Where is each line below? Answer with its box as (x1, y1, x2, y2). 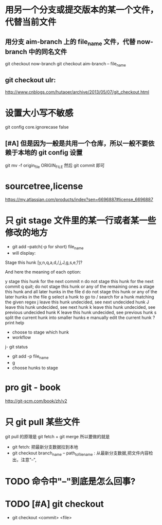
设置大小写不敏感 (5, 108, 74, 118)
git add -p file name (12, 354, 49, 360)
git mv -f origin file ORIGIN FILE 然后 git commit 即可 (5, 162, 105, 169)
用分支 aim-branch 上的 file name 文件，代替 (5, 37, 136, 47)
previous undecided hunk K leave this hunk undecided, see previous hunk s (5, 310, 157, 316)
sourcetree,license (5, 181, 83, 191)
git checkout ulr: (5, 76, 56, 84)
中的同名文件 (28, 47, 67, 56)
